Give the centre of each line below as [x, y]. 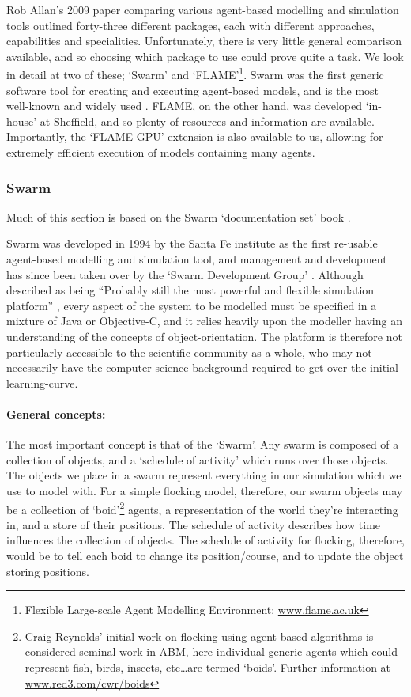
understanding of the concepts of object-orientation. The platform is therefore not [204, 336]
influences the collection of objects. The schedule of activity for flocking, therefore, [205, 540]
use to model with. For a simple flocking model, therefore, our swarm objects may [205, 490]
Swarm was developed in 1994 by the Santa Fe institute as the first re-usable [192, 243]
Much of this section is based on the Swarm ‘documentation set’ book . [179, 216]
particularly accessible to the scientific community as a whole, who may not [189, 352]
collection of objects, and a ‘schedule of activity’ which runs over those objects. [198, 459]
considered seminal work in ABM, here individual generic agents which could [211, 652]
